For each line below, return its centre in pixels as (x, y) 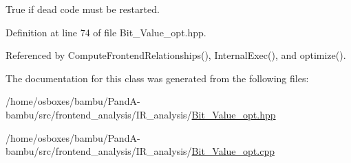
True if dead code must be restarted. (83, 9)
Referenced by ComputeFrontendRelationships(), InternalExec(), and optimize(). (176, 55)
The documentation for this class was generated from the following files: (157, 78)
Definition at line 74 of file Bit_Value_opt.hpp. (106, 32)
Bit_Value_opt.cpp (233, 151)
